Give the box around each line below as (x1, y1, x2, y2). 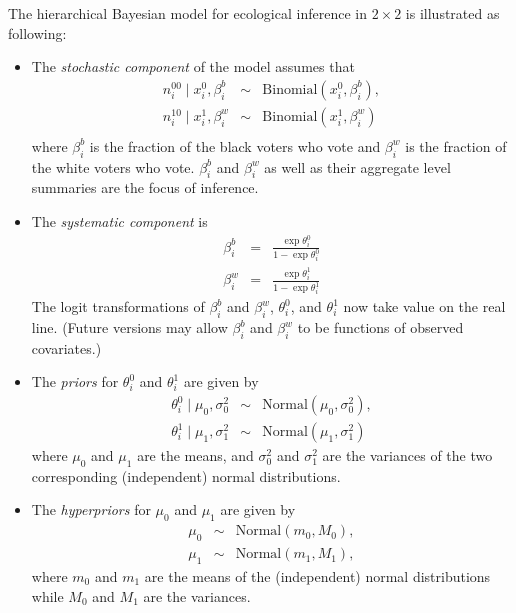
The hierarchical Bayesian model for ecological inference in (8, 3, 367, 23)
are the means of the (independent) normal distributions (144, 565, 491, 586)
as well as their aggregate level (264, 156, 451, 177)
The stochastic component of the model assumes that (31, 56, 355, 77)
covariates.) (31, 337, 102, 358)
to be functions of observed (297, 317, 464, 338)
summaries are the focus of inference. (31, 177, 259, 198)
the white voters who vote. (31, 156, 195, 177)
